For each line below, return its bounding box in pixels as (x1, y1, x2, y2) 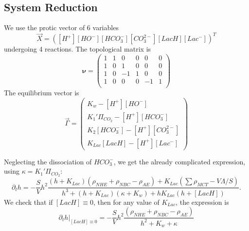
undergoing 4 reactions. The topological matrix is (4, 44, 151, 54)
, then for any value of (93, 196, 160, 207)
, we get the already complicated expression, (113, 156, 246, 166)
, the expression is (176, 196, 229, 207)
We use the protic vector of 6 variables (4, 22, 119, 33)
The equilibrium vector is (4, 88, 79, 98)
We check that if (4, 196, 53, 207)
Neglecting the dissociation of (4, 156, 92, 166)
